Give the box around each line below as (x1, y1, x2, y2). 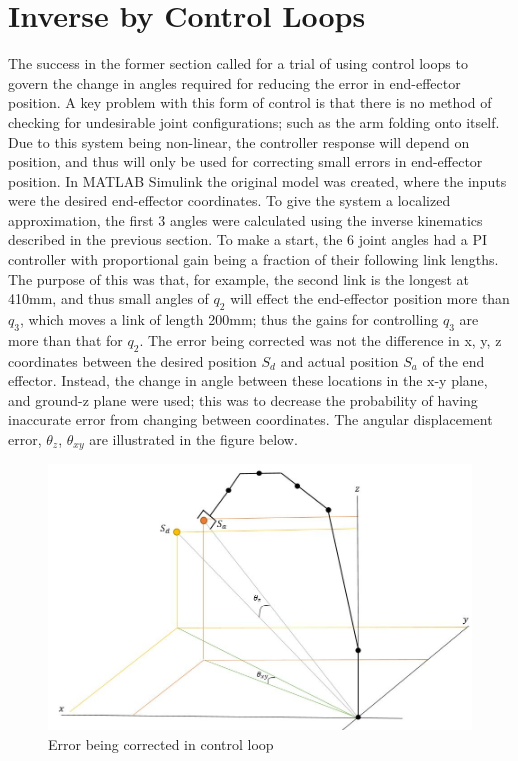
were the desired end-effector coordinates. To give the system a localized (8, 190, 451, 211)
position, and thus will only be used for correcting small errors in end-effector (8, 151, 483, 172)
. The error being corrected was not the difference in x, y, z (139, 329, 502, 350)
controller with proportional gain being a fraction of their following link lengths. (8, 249, 499, 270)
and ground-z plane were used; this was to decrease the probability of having (8, 389, 478, 410)
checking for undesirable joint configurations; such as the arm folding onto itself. (8, 111, 500, 132)
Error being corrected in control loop (48, 734, 274, 755)
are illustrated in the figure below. (89, 429, 298, 450)
